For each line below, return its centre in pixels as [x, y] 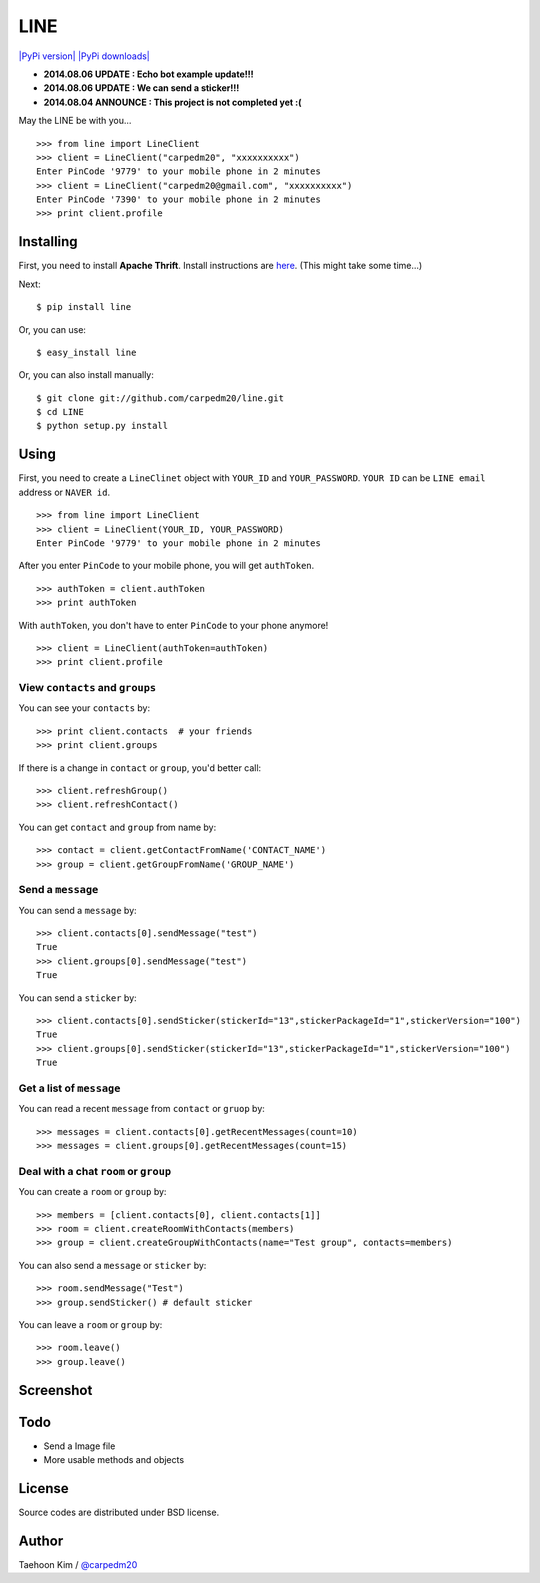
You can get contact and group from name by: [117, 827]
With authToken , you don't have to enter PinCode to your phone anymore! [173, 625]
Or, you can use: [52, 329]
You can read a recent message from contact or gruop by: [141, 1109]
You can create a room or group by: [92, 1192]
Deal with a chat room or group [95, 1171]
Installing [48, 241]
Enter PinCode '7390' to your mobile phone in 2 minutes [179, 199]
